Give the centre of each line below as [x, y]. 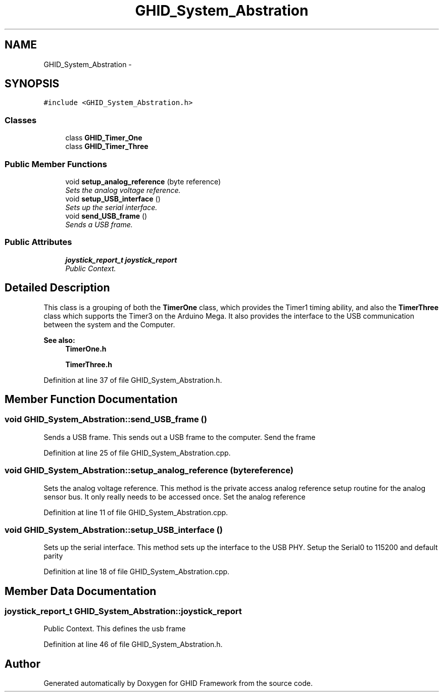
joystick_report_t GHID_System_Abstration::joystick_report [123, 611]
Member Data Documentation [81, 591]
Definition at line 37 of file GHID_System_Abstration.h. [133, 380]
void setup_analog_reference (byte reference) [143, 181]
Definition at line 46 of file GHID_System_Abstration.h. [133, 644]
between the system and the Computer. [109, 324]
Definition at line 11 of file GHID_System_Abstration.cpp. [136, 512]
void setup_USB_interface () [113, 198]
